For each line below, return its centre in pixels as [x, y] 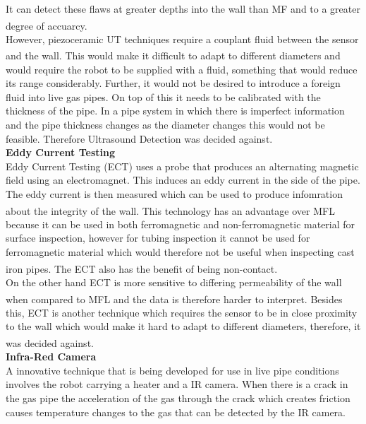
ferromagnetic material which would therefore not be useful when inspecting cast [180, 252]
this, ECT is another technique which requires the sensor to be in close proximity [182, 312]
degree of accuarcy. [47, 25]
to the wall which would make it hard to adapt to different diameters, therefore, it [183, 326]
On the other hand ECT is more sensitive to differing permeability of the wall [174, 282]
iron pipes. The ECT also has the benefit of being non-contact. [142, 268]
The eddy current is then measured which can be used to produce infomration [174, 194]
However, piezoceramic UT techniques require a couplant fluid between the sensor [182, 39]
